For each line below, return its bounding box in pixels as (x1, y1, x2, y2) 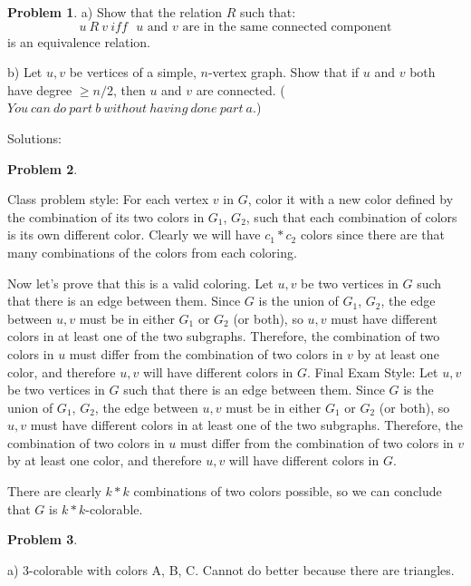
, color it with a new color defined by (247, 190, 454, 209)
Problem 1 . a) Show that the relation (7, 3, 223, 21)
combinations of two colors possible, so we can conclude (133, 482, 442, 501)
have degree (7, 80, 72, 99)
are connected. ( (196, 80, 285, 99)
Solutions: (7, 128, 62, 147)
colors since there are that (300, 225, 445, 244)
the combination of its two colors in (7, 207, 205, 226)
